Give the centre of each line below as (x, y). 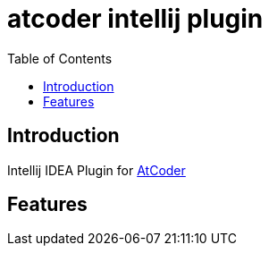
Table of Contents (60, 58)
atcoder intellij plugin (135, 19)
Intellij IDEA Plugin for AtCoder (97, 170)
